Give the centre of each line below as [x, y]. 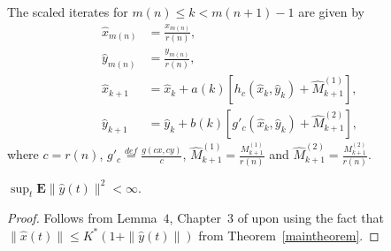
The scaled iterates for [68, 11]
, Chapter [195, 218]
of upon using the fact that [311, 218]
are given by [331, 11]
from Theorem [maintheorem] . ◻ [289, 235]
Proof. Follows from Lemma [82, 218]
